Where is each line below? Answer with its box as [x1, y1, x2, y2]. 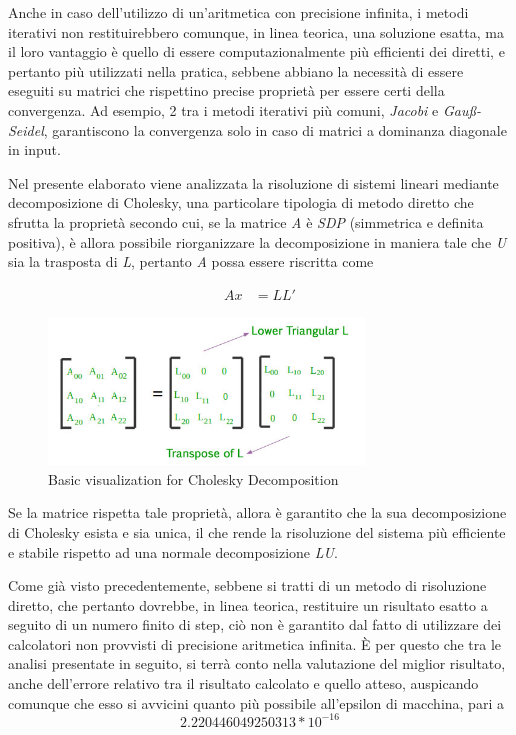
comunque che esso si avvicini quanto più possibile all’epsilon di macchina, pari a [8, 692, 504, 713]
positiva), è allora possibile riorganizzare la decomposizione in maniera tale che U [8, 231, 507, 252]
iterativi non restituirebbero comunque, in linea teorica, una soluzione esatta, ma [8, 21, 504, 42]
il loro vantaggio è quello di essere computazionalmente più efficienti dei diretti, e [8, 41, 505, 62]
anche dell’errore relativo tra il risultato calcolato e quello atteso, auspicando [8, 673, 479, 694]
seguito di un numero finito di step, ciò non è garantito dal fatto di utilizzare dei [8, 614, 502, 635]
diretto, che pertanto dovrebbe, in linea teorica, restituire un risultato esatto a [8, 594, 488, 615]
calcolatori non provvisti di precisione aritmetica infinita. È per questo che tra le [8, 633, 502, 654]
